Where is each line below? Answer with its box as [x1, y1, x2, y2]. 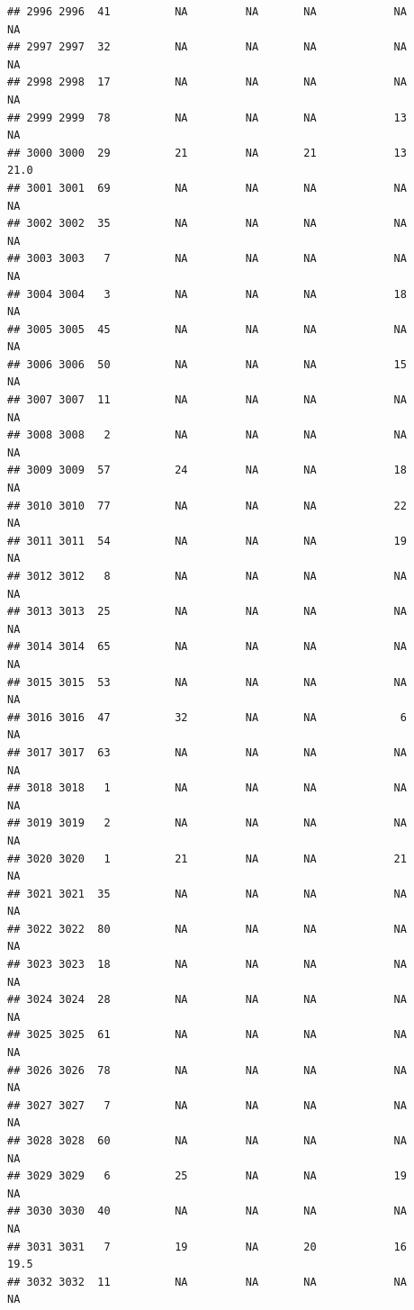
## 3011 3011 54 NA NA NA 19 [7, 534, 407, 547]
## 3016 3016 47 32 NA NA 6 [7, 710, 407, 724]
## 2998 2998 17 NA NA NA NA [7, 76, 407, 89]
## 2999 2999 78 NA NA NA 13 [7, 111, 407, 124]
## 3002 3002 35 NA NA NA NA [7, 217, 407, 230]
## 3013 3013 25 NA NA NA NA [7, 605, 407, 619]
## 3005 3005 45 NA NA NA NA [7, 322, 407, 336]
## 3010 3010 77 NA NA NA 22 [7, 499, 407, 512]
